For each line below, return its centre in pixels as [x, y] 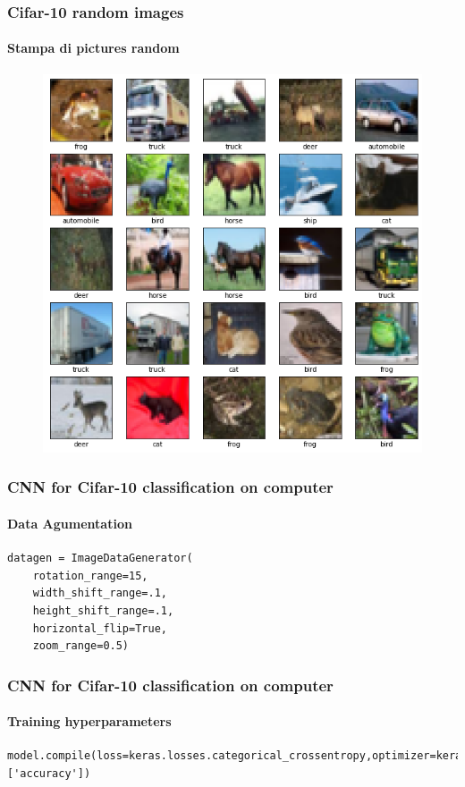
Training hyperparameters [89, 721]
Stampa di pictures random [93, 48]
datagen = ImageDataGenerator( [100, 559]
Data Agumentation [70, 523]
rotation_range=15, [90, 575]
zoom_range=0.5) [81, 646]
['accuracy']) [49, 773]
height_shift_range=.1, [103, 610]
